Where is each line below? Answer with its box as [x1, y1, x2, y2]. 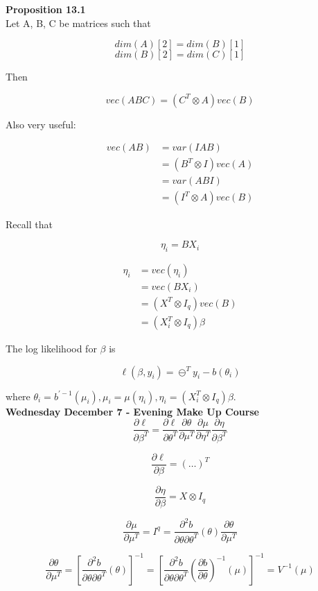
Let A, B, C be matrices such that [6, 15, 151, 30]
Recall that [6, 216, 53, 231]
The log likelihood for [6, 341, 97, 356]
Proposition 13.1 [6, 2, 86, 16]
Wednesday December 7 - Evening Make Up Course [6, 404, 260, 418]
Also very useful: [6, 117, 76, 131]
